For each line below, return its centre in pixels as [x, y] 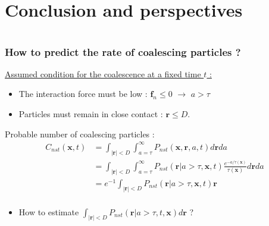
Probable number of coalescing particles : [80, 134]
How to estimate [49, 211]
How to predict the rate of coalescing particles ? [123, 51]
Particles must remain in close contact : [91, 114]
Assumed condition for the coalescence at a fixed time [103, 73]
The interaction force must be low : [83, 94]
